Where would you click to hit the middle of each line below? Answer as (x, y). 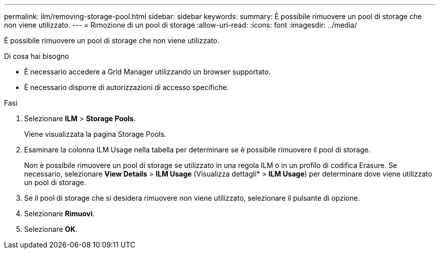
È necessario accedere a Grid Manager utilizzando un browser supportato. (147, 72)
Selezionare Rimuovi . (60, 214)
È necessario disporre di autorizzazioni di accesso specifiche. (127, 87)
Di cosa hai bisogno (37, 56)
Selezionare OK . (51, 229)
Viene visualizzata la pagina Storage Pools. (95, 134)
